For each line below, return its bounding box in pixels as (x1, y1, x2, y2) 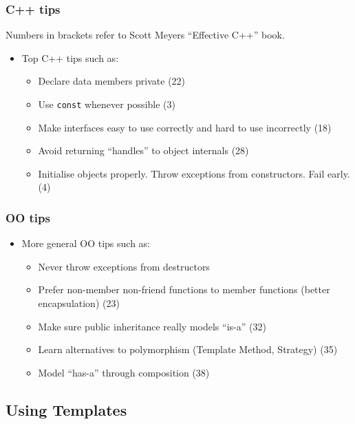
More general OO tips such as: (21, 236, 150, 251)
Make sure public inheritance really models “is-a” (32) (38, 319, 266, 333)
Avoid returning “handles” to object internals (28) (38, 143, 249, 158)
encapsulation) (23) (38, 296, 120, 310)
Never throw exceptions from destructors (38, 259, 210, 273)
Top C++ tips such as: (21, 50, 119, 65)
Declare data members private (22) (38, 74, 186, 88)
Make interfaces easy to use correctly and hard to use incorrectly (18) (38, 120, 332, 134)
